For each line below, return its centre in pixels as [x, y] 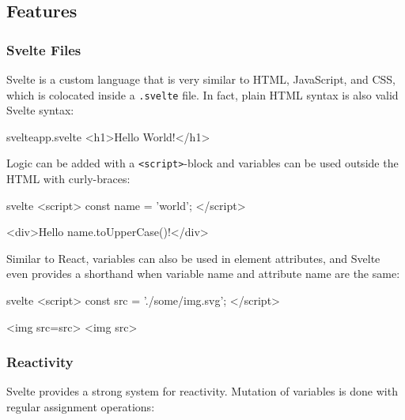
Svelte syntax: [40, 110]
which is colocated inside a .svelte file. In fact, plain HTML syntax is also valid [202, 94]
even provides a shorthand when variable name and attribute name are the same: [203, 274]
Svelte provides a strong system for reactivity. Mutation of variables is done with [202, 391]
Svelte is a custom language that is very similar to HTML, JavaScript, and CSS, [201, 79]
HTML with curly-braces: [68, 179]
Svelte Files [44, 49]
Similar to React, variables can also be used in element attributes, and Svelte [193, 258]
